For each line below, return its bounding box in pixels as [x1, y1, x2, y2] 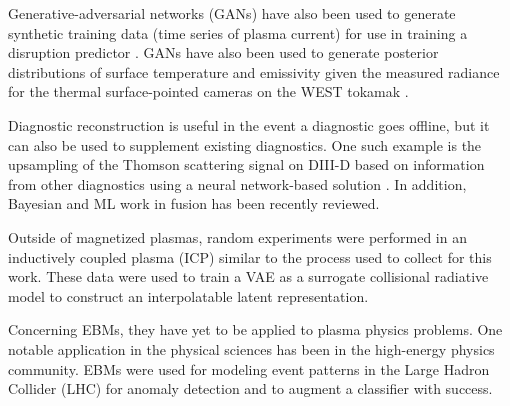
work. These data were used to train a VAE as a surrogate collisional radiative [8, 266, 489, 287]
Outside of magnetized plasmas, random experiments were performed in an [8, 226, 467, 247]
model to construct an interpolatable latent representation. [8, 285, 369, 306]
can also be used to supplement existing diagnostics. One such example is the [8, 134, 482, 155]
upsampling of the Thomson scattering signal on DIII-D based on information [8, 154, 485, 175]
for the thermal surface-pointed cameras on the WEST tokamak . [8, 81, 409, 102]
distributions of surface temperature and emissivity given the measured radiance [8, 61, 500, 82]
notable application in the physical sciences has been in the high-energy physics [8, 338, 495, 359]
